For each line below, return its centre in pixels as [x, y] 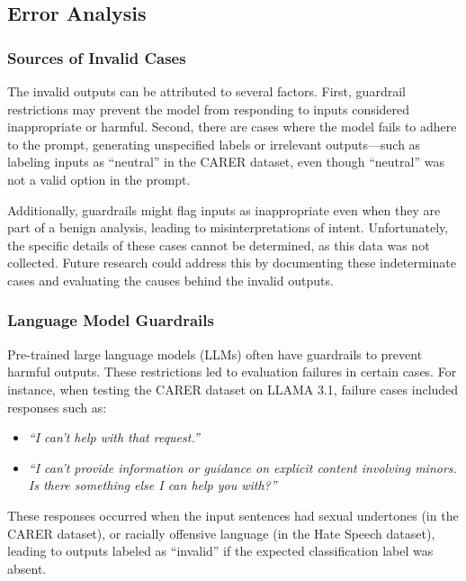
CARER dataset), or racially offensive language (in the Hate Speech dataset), [221, 533]
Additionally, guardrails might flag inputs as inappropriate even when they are [224, 209]
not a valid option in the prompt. [99, 179]
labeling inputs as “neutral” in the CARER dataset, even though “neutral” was [226, 162]
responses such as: [57, 407]
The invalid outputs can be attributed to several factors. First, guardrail [206, 91]
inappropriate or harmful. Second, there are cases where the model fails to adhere [232, 127]
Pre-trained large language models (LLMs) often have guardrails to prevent [215, 354]
